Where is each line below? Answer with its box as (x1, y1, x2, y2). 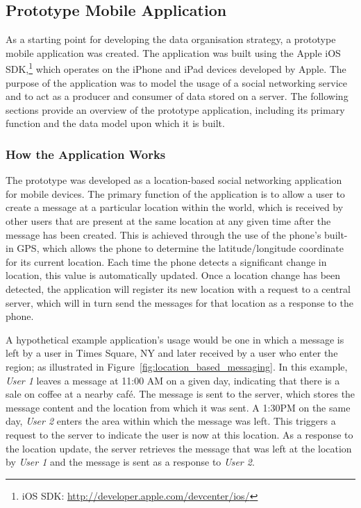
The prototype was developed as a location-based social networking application (6, 173, 342, 187)
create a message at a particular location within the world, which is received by (6, 200, 344, 214)
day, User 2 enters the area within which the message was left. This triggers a (6, 414, 336, 428)
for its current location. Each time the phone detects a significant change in (6, 254, 327, 269)
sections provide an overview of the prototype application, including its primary (6, 102, 345, 117)
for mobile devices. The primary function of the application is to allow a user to (6, 186, 345, 201)
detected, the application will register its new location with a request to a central (6, 281, 351, 296)
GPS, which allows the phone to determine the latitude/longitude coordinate (17, 241, 344, 255)
